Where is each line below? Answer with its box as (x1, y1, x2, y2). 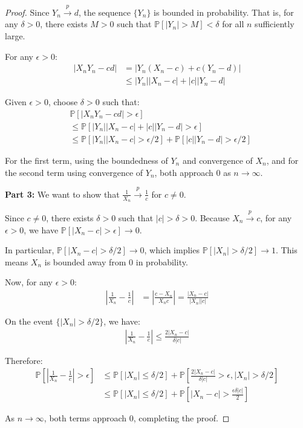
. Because (195, 211, 230, 224)
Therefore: (5, 354, 43, 366)
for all (222, 18, 244, 30)
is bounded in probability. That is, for (154, 5, 294, 18)
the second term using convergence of (5, 166, 143, 178)
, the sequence (78, 5, 131, 18)
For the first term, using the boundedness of (5, 154, 168, 166)
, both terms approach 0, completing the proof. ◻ (44, 412, 230, 424)
